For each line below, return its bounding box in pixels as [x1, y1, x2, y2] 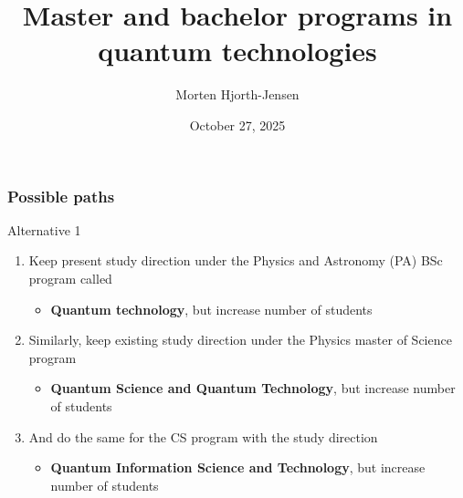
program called [28, 268, 112, 287]
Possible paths [7, 184, 115, 207]
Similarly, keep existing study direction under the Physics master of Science [28, 330, 452, 349]
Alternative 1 [7, 220, 81, 239]
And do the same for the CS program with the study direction [28, 427, 378, 446]
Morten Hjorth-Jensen [175, 85, 300, 104]
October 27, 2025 [189, 115, 286, 134]
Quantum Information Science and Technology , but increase [50, 458, 426, 477]
